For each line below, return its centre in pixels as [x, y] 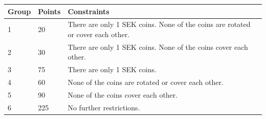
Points [49, 11]
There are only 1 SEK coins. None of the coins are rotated [159, 24]
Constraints [88, 11]
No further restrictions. [104, 107]
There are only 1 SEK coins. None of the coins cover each [158, 47]
